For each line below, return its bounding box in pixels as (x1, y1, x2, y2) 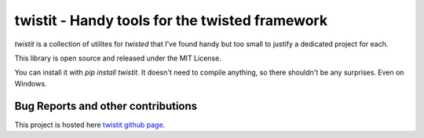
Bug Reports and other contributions (14, 99, 198, 113)
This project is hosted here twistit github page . (14, 120, 166, 129)
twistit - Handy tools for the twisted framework (14, 12, 328, 29)
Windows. (14, 78, 47, 88)
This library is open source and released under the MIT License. (14, 53, 221, 63)
